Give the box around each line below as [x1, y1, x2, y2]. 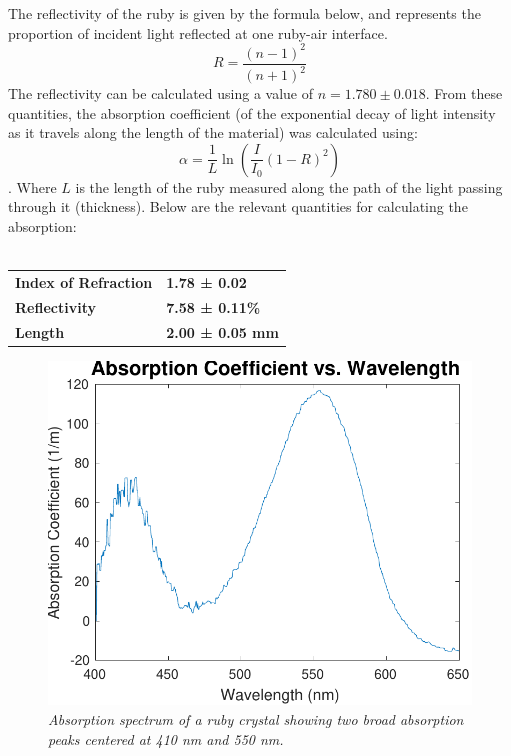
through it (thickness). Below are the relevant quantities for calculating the [8, 196, 468, 217]
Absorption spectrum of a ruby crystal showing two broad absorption [48, 708, 464, 729]
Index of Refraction [15, 272, 153, 292]
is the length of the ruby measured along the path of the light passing [75, 176, 503, 197]
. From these [425, 83, 503, 104]
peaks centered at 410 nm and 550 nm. [48, 728, 284, 749]
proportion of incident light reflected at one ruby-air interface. [8, 22, 388, 43]
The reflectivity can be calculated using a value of [8, 83, 313, 104]
